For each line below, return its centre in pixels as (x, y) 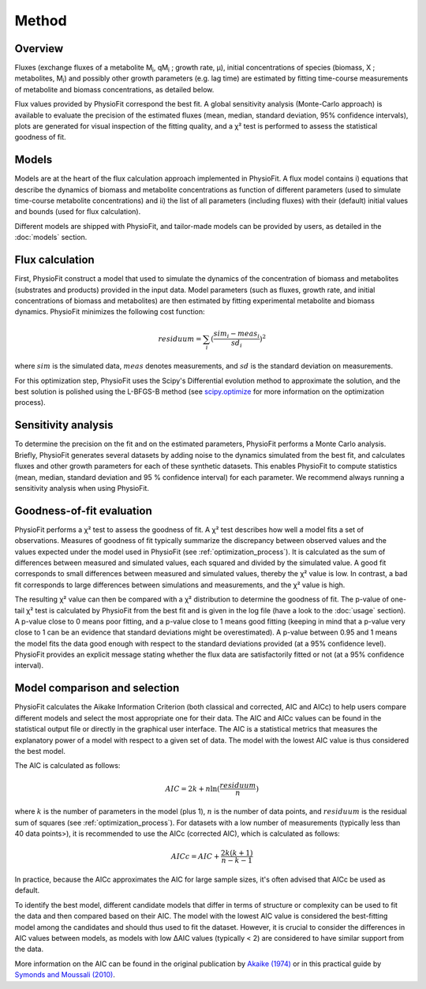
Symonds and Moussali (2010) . (65, 975)
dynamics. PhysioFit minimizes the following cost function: (110, 312)
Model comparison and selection (97, 688)
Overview (39, 49)
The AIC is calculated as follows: (67, 766)
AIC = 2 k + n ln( (192, 789)
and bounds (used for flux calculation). (78, 212)
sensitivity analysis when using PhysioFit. (82, 488)
